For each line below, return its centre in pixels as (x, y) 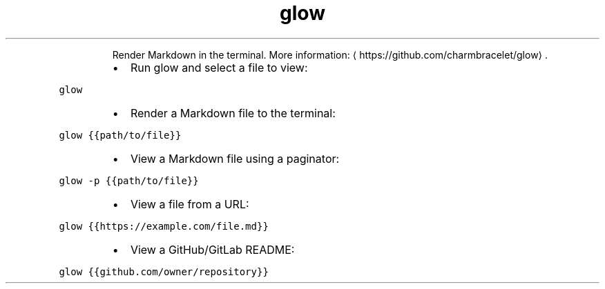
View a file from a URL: (190, 204)
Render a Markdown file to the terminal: (233, 113)
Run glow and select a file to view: (219, 67)
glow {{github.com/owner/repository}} (164, 271)
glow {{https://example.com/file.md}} (164, 226)
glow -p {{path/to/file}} (129, 180)
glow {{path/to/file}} (120, 135)
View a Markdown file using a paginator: (235, 158)
